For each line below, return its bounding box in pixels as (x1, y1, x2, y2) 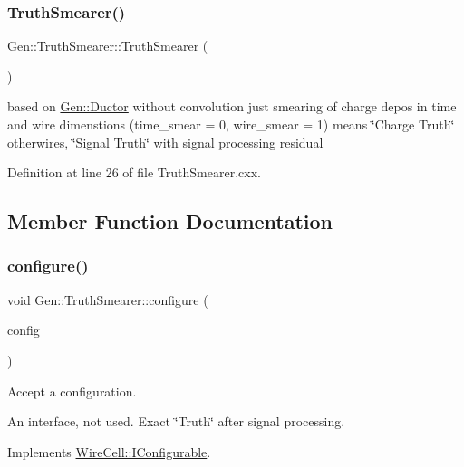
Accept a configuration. (7, 381, 137, 400)
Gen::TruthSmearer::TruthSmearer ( (7, 36, 208, 55)
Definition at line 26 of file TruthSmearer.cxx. (7, 163, 261, 182)
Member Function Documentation (7, 207, 333, 235)
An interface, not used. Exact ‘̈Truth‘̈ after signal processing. (7, 412, 345, 431)
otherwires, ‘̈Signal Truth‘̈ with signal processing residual (7, 132, 324, 151)
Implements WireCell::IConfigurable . (7, 442, 211, 461)
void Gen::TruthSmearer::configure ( (7, 290, 208, 309)
